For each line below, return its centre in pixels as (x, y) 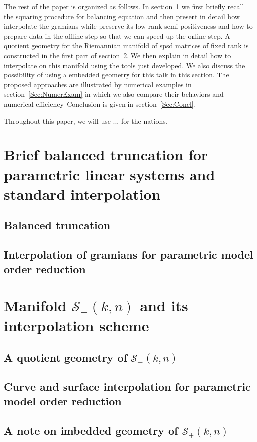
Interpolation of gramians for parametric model (128, 255)
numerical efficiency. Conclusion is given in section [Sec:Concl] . (100, 104)
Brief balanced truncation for (106, 155)
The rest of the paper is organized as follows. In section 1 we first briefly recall (124, 6)
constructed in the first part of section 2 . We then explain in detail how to (118, 55)
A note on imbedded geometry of (91, 430)
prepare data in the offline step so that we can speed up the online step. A (117, 36)
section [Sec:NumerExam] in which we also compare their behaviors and (114, 94)
